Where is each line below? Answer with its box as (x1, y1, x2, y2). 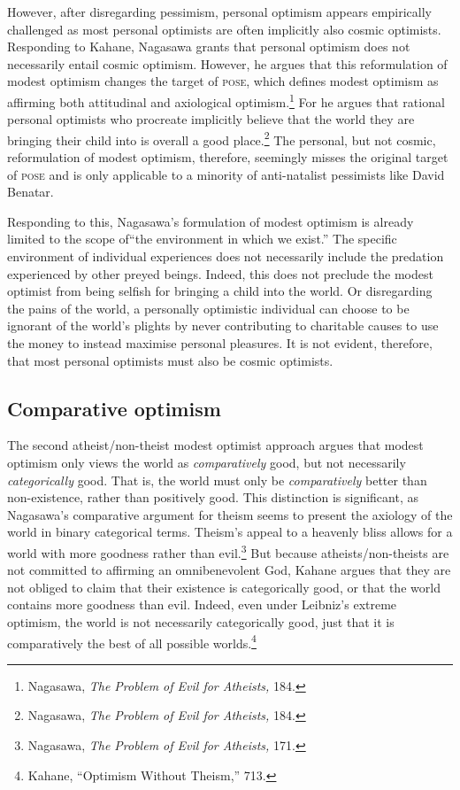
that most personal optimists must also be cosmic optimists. (7, 351, 333, 369)
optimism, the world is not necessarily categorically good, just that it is (7, 612, 395, 631)
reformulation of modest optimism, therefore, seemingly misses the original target (7, 148, 448, 167)
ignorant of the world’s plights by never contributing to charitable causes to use (7, 316, 439, 335)
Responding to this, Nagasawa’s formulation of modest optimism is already (7, 212, 414, 230)
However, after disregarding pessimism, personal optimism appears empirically (7, 3, 432, 20)
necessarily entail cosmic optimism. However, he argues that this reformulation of (7, 54, 448, 73)
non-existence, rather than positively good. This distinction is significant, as (7, 488, 418, 507)
